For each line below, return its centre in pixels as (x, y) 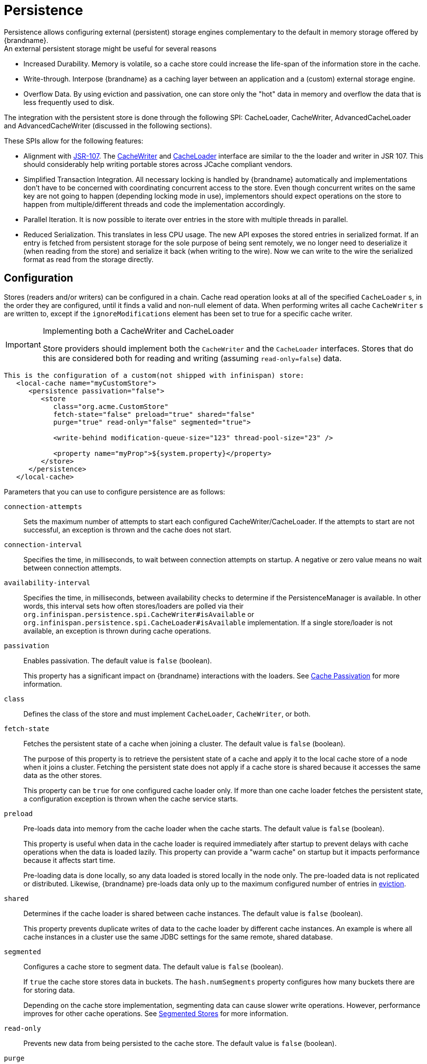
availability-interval (47, 583)
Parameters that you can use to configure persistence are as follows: (115, 491)
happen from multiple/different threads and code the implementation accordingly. (154, 204)
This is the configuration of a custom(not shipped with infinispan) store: (154, 375)
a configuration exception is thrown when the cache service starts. (131, 798)
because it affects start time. (69, 860)
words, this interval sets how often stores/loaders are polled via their (134, 606)
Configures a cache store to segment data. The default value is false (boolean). (153, 966)
